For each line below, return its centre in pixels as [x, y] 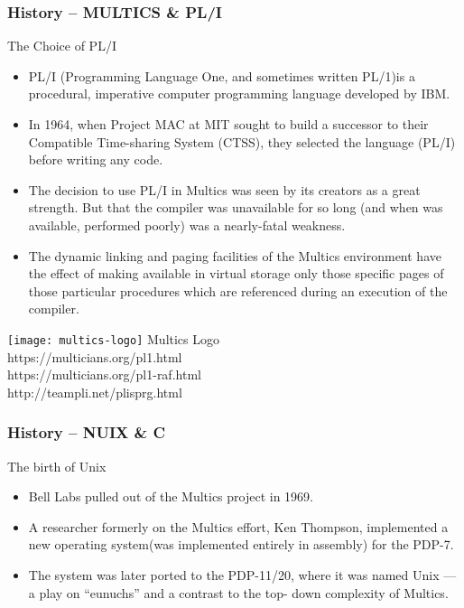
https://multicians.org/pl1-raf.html [104, 374]
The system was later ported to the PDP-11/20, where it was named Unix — [242, 574]
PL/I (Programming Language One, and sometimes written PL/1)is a [222, 75]
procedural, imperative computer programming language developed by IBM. [239, 94]
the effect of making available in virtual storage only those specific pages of [236, 273]
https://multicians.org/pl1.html [95, 356]
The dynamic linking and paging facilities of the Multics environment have [235, 255]
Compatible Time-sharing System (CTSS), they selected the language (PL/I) [242, 141]
